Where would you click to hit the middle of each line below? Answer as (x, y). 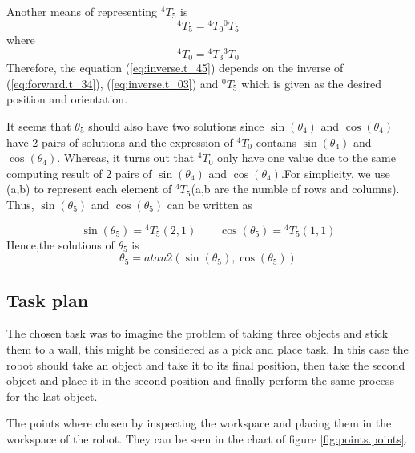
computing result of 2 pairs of (79, 173)
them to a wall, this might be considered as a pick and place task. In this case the (207, 349)
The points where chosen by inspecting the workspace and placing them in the (199, 423)
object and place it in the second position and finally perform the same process (200, 380)
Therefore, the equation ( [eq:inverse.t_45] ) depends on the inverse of (175, 68)
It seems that (39, 126)
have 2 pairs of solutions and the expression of (120, 142)
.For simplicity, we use (335, 173)
